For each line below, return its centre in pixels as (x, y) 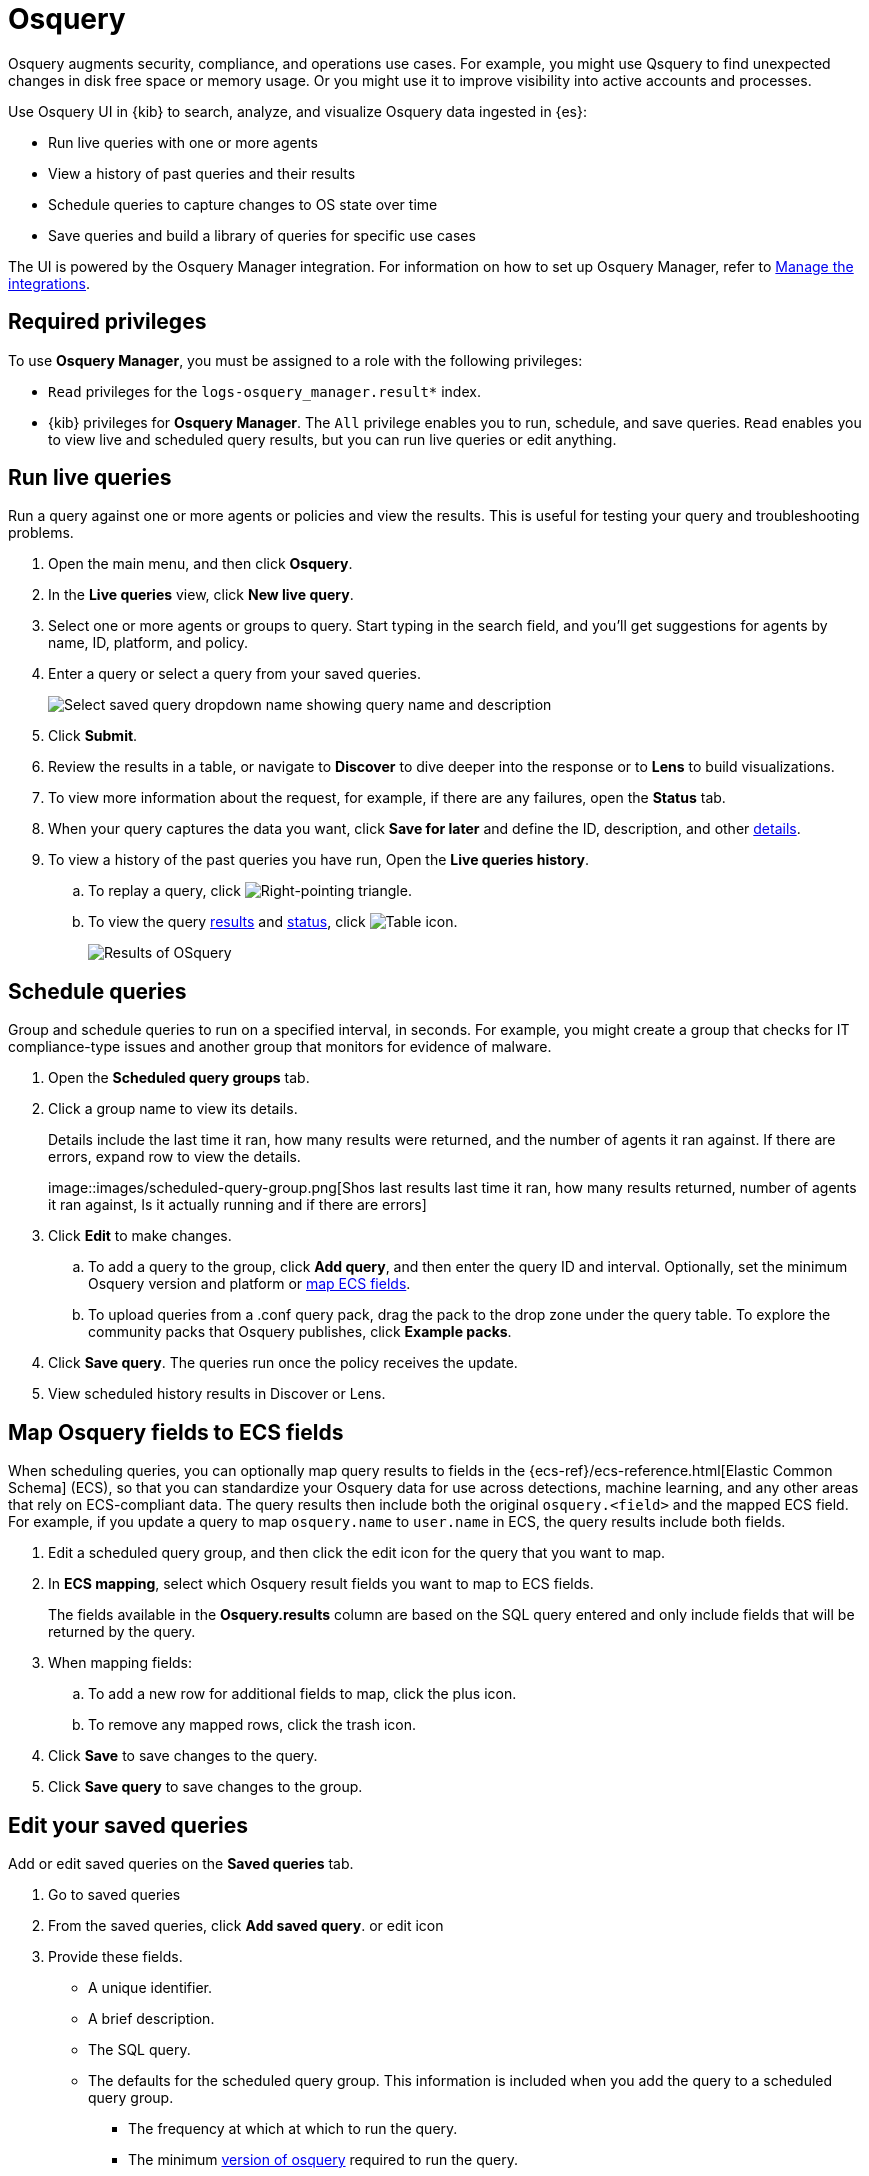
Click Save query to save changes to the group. (205, 1787)
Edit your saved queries (128, 1825)
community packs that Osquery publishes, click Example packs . (300, 1332)
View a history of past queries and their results (202, 173)
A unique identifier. (150, 1987)
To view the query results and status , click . (273, 922)
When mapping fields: (120, 1663)
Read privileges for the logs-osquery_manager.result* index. (264, 391)
